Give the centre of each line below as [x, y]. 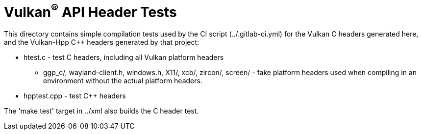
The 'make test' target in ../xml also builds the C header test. [101, 111]
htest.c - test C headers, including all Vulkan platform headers [124, 57]
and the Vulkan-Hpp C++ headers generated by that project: [102, 42]
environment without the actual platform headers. [123, 81]
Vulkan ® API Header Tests [90, 11]
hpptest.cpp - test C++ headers [75, 96]
